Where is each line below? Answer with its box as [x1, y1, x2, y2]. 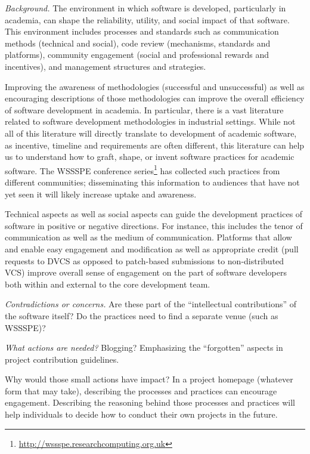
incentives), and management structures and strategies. [5, 60, 206, 72]
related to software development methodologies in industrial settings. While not [5, 115, 296, 128]
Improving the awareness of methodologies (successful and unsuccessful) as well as [5, 80, 305, 92]
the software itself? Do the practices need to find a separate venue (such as [5, 309, 278, 322]
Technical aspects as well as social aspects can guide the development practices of [5, 208, 303, 220]
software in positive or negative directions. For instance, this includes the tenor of [5, 219, 303, 231]
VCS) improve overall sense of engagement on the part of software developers [5, 266, 287, 279]
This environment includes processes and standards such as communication [5, 25, 279, 38]
